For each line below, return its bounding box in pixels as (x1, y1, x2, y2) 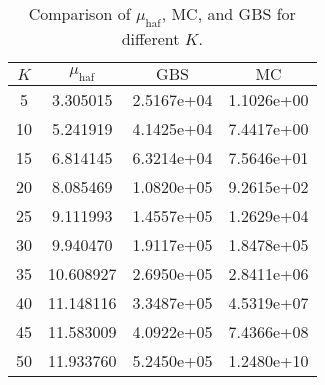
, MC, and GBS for (161, 2, 296, 25)
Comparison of (28, 2, 131, 25)
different (121, 27, 180, 51)
